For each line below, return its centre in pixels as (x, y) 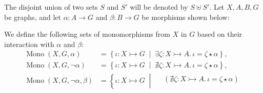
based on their (220, 34)
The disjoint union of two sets (51, 7)
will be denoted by (159, 7)
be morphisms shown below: (186, 17)
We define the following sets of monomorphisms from (87, 34)
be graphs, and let (33, 17)
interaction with (29, 44)
